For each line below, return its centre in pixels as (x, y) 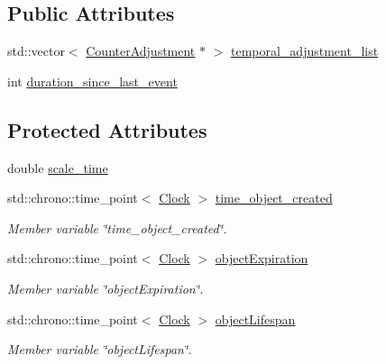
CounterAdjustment (141, 51)
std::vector (36, 51)
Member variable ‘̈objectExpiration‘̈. (106, 288)
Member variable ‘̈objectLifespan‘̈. (100, 349)
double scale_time (58, 167)
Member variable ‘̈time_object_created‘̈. (117, 227)
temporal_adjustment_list (304, 51)
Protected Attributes (107, 129)
